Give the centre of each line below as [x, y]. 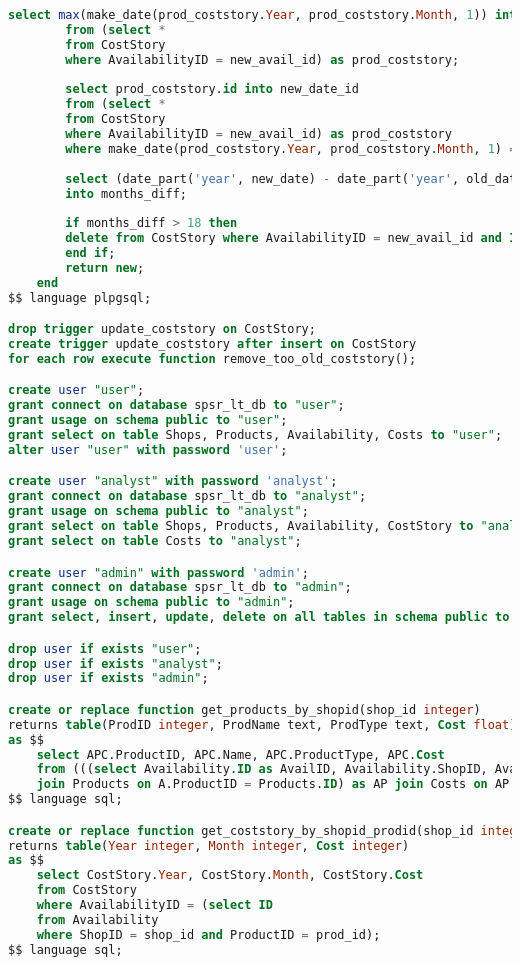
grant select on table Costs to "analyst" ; [155, 540]
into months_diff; [126, 193]
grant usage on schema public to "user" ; [148, 420]
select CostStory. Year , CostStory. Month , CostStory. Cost [230, 875]
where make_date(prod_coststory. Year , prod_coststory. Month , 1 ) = [291, 148]
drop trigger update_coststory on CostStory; [162, 329]
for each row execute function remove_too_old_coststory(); [212, 358]
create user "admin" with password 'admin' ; [158, 572]
